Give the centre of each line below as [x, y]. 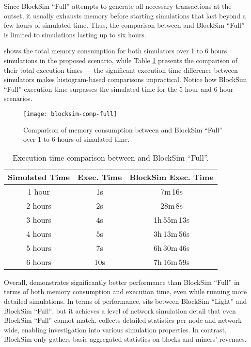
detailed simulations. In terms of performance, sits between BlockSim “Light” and [125, 301]
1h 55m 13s [172, 219]
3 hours [39, 219]
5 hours [39, 248]
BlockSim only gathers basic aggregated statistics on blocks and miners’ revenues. [125, 339]
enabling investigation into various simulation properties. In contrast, [124, 329]
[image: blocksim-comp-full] [70, 114]
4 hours [39, 233]
